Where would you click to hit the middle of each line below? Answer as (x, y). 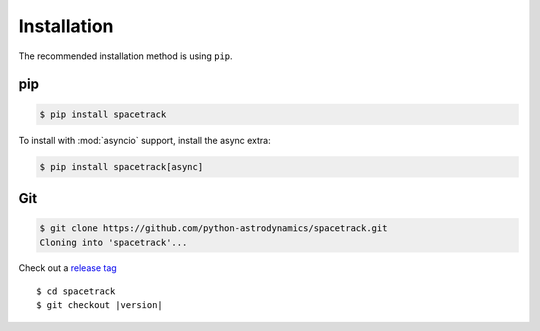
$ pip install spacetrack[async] (121, 166)
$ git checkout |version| (100, 305)
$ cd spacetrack (76, 291)
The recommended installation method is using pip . (126, 56)
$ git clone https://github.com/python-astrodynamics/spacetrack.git (213, 228)
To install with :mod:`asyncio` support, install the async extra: (144, 140)
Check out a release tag (67, 268)
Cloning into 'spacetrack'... (113, 242)
